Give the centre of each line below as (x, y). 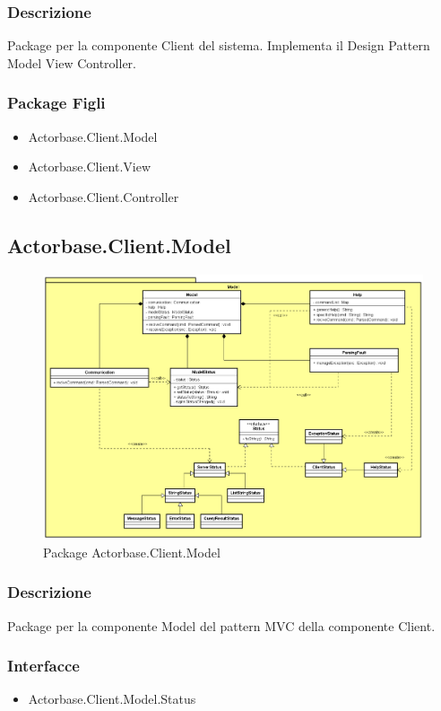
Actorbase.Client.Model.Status (112, 699)
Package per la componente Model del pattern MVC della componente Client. (221, 625)
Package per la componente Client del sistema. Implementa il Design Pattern (219, 45)
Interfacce (43, 666)
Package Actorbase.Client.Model (132, 552)
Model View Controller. (72, 62)
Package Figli (56, 103)
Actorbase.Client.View (90, 167)
